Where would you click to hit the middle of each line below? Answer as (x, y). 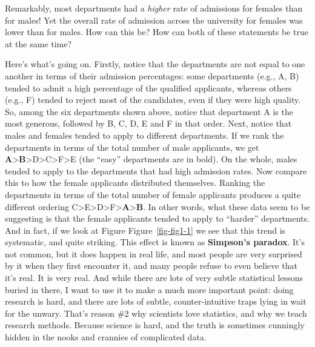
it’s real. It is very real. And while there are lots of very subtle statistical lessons (154, 278)
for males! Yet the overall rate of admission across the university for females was (154, 20)
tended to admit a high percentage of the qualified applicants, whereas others (148, 88)
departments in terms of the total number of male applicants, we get (132, 147)
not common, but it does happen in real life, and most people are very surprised (154, 253)
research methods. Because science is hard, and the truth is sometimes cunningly (155, 325)
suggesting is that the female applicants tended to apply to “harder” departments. (157, 218)
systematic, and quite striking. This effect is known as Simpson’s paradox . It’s (155, 242)
